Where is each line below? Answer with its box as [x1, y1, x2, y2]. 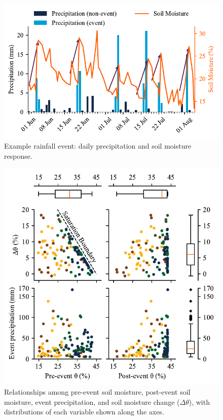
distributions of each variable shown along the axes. [4, 406, 164, 417]
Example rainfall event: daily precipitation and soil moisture [4, 141, 192, 151]
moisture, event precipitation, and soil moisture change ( [4, 396, 180, 407]
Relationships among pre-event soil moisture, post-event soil [4, 387, 191, 397]
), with [189, 396, 210, 407]
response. [4, 150, 32, 161]
